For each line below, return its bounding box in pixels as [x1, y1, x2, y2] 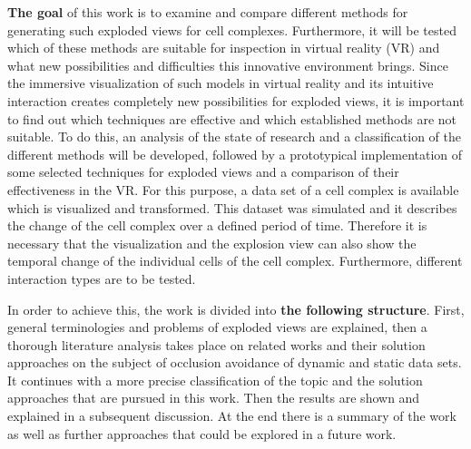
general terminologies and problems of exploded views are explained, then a [7, 317, 427, 337]
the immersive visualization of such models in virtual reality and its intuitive [7, 73, 434, 93]
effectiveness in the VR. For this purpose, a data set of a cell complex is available [7, 180, 459, 199]
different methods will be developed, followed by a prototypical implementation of [7, 144, 463, 163]
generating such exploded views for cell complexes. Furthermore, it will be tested [7, 20, 456, 39]
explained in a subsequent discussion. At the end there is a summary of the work [7, 406, 456, 425]
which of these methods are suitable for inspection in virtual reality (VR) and [7, 38, 440, 57]
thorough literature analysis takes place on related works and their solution [7, 335, 426, 354]
